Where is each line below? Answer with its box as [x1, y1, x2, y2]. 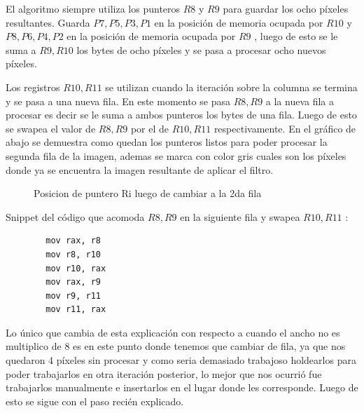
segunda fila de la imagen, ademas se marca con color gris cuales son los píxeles [6, 148, 346, 163]
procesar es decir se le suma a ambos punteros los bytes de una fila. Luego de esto [6, 107, 357, 122]
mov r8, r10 [45, 249, 101, 259]
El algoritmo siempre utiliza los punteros [6, 1, 181, 15]
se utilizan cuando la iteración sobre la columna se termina [105, 79, 358, 94]
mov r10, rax [45, 263, 106, 273]
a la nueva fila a [265, 93, 335, 108]
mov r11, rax [45, 304, 106, 315]
